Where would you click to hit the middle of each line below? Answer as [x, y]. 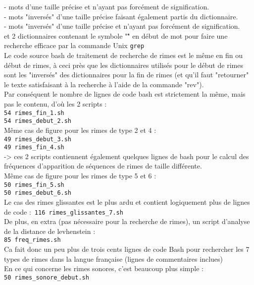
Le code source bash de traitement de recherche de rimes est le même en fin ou [124, 55]
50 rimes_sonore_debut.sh [47, 277]
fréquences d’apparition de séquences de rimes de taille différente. [103, 166]
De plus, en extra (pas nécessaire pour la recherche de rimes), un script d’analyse [127, 221]
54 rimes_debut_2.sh [38, 121]
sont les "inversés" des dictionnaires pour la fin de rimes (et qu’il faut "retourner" [127, 75]
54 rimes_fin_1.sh [34, 113]
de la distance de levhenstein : [50, 231]
